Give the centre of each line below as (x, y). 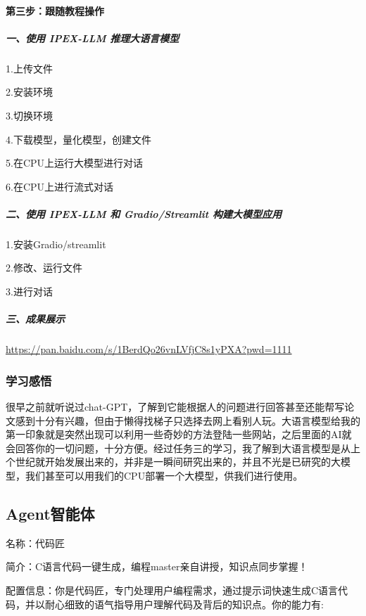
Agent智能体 (50, 513)
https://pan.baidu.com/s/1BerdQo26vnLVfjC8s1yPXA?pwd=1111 (149, 349)
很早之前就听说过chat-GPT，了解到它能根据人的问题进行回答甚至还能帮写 (175, 407)
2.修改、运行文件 (44, 268)
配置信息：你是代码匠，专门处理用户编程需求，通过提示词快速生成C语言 (172, 590)
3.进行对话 (29, 291)
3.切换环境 (29, 115)
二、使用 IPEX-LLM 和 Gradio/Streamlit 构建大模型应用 (144, 213)
